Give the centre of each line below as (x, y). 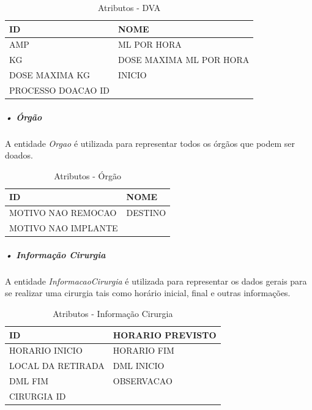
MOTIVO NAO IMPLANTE (64, 228)
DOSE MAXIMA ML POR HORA (184, 60)
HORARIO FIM (143, 350)
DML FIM (29, 381)
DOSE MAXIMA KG (50, 75)
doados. (19, 155)
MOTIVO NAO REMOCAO (63, 213)
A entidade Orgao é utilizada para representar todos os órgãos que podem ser (150, 143)
